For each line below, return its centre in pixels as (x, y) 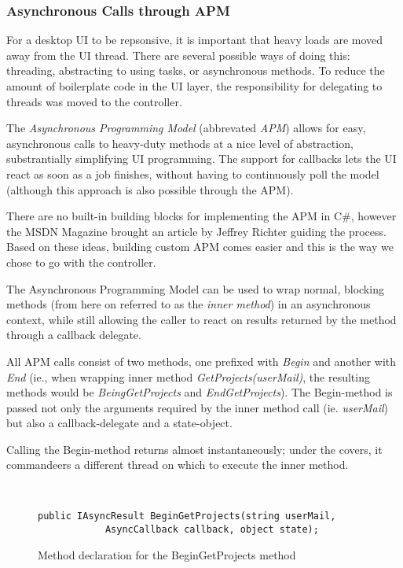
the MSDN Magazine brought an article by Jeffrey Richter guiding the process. (196, 231)
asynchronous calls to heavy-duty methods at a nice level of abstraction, (180, 143)
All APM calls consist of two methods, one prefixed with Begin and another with (201, 361)
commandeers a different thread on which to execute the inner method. (178, 465)
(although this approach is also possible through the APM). (150, 189)
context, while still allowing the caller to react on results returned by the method (201, 319)
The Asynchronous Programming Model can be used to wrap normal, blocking (195, 288)
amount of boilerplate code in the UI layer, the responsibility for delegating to (194, 86)
